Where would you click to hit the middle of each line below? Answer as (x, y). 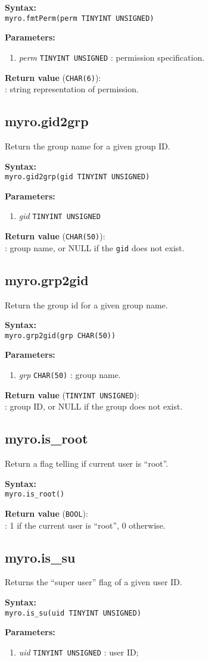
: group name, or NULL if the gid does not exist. (95, 247)
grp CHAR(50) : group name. (70, 374)
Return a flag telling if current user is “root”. (87, 463)
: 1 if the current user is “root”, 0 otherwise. (85, 525)
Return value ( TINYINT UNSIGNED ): (72, 394)
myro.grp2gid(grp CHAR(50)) (60, 335)
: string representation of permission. (72, 89)
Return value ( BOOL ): (46, 513)
